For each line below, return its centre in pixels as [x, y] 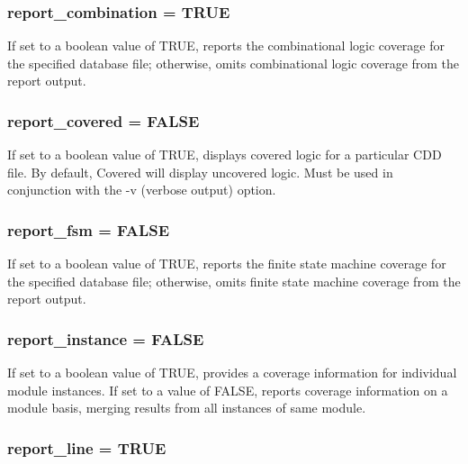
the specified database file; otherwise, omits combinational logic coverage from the [234, 63]
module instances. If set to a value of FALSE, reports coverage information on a [228, 390]
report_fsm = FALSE [89, 229]
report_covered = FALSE [103, 120]
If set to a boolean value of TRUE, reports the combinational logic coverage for [226, 45]
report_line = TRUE [87, 447]
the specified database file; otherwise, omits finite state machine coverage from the [234, 281]
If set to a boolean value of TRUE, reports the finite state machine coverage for [227, 264]
